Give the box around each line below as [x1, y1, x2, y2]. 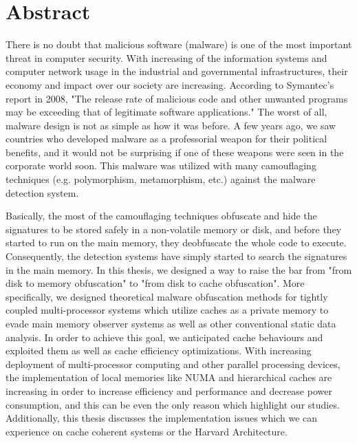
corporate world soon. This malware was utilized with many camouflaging [6, 158, 316, 173]
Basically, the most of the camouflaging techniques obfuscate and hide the [6, 208, 317, 223]
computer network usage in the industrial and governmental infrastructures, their [6, 64, 348, 78]
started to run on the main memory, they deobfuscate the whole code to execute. [6, 235, 347, 250]
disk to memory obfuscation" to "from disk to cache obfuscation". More [6, 276, 305, 290]
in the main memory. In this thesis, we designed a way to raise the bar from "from [6, 262, 352, 277]
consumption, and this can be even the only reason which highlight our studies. [6, 397, 340, 411]
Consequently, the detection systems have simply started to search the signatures [6, 249, 347, 263]
